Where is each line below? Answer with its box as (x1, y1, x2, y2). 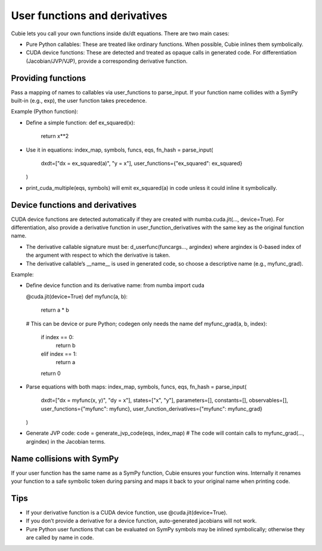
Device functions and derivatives (11, 200, 137, 210)
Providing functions (11, 73, 86, 83)
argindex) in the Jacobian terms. (26, 438, 106, 445)
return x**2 (41, 133, 69, 140)
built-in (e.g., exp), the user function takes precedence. (11, 97, 147, 104)
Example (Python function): (11, 108, 79, 115)
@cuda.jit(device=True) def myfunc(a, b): (26, 293, 128, 300)
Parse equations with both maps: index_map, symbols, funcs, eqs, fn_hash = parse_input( (26, 383, 247, 390)
